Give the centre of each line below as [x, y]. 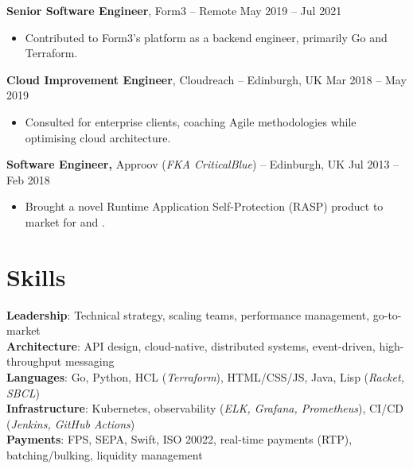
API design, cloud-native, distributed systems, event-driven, [230, 345]
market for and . [65, 221]
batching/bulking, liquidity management [105, 455]
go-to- [387, 314]
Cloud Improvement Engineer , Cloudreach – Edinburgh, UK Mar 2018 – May [206, 79]
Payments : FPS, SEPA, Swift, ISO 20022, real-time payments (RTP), [179, 439]
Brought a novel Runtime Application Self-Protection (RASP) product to [204, 206]
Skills [36, 276]
